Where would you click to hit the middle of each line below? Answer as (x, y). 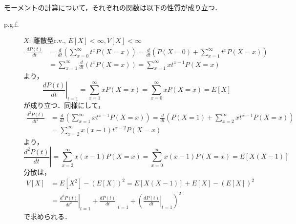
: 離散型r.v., (47, 40)
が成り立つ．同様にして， (64, 105)
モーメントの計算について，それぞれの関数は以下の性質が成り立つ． (113, 7)
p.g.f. (11, 24)
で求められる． (47, 216)
